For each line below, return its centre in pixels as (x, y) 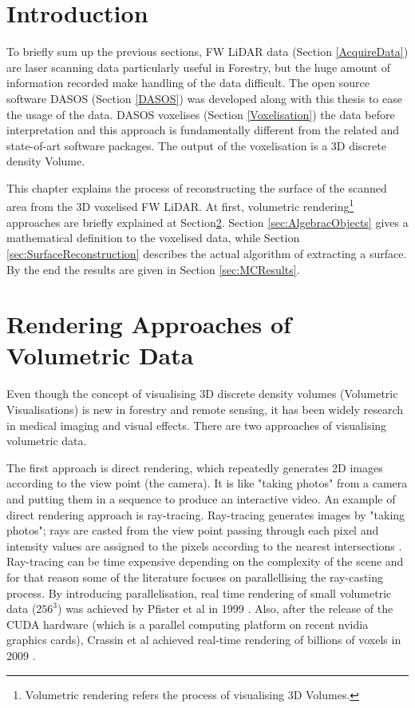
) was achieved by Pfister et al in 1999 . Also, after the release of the (225, 609)
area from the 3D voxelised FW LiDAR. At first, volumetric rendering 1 (180, 205)
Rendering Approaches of (149, 324)
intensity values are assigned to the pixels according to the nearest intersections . (204, 545)
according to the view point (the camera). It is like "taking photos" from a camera (207, 483)
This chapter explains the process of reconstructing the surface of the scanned (197, 187)
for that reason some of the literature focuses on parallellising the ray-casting (195, 577)
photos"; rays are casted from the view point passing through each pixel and (193, 530)
